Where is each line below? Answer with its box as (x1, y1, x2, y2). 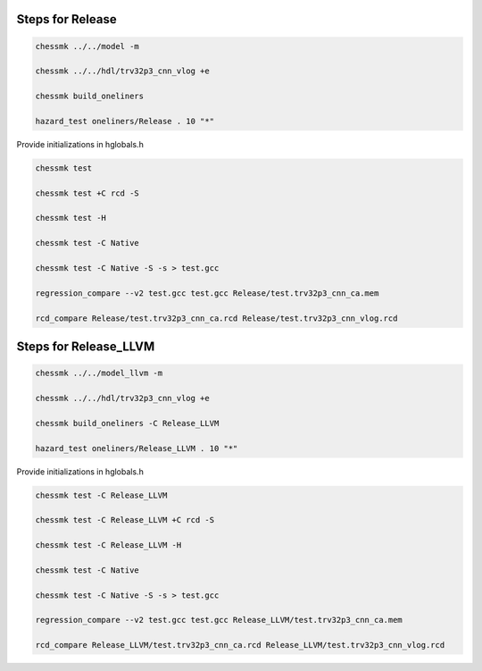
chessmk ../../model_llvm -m (35, 368, 163, 379)
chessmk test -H (35, 213, 107, 223)
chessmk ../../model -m (35, 41, 140, 51)
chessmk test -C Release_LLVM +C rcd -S (35, 515, 214, 525)
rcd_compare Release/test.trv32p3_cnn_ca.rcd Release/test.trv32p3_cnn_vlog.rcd (35, 313, 398, 323)
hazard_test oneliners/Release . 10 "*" (35, 116, 214, 126)
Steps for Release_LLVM (16, 340, 155, 355)
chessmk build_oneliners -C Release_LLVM (35, 418, 220, 428)
